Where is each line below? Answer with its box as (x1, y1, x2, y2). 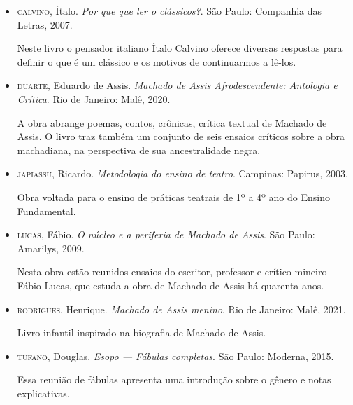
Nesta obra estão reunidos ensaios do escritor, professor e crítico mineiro (17, 264, 327, 279)
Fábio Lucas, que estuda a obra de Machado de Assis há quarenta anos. (17, 277, 324, 292)
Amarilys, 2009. (17, 240, 85, 255)
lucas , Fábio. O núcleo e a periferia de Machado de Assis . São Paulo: (17, 227, 315, 242)
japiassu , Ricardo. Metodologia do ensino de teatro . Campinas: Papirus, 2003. (17, 166, 348, 181)
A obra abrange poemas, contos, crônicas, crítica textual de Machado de (17, 115, 327, 130)
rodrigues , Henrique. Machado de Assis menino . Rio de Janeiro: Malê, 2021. (17, 301, 346, 316)
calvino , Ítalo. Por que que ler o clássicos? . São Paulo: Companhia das (17, 4, 322, 18)
